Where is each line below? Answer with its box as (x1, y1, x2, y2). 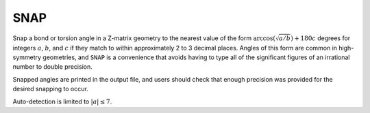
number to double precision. (12, 63, 92, 71)
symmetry (12, 53, 41, 61)
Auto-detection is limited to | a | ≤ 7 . (12, 97, 112, 106)
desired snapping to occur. (12, 85, 88, 93)
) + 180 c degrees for (291, 34, 351, 42)
